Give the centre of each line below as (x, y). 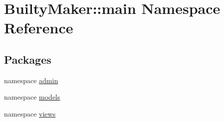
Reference (39, 28)
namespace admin (31, 80)
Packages (28, 59)
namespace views (30, 113)
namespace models (32, 97)
